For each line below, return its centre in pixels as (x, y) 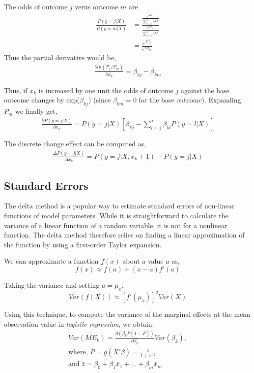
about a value (143, 261)
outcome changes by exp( (42, 100)
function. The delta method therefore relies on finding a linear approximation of (124, 235)
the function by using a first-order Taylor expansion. (83, 244)
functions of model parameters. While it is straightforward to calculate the (116, 215)
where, (78, 353)
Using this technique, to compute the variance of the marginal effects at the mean (127, 314)
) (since (99, 100)
